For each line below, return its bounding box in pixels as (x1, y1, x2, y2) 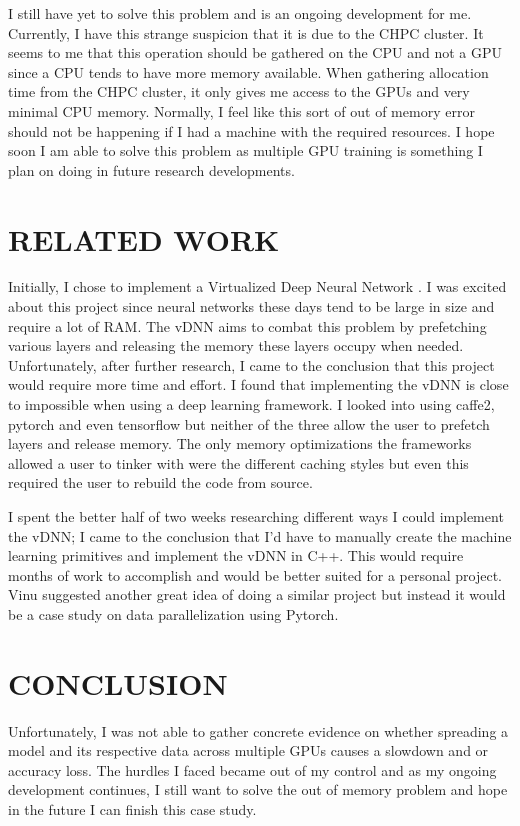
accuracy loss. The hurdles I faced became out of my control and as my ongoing (8, 759, 497, 780)
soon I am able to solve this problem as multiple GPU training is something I (8, 140, 483, 161)
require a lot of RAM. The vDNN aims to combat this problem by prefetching (8, 315, 487, 336)
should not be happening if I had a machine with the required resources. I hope (8, 120, 495, 141)
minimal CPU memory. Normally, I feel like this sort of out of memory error (8, 100, 475, 121)
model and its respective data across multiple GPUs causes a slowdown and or (8, 740, 489, 761)
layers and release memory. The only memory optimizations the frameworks (8, 433, 472, 454)
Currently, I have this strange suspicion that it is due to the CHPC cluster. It (8, 22, 484, 43)
